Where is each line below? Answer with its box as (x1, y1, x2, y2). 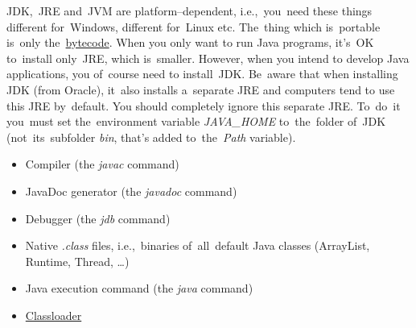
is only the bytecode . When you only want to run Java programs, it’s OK (6, 34, 374, 51)
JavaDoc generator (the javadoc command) (25, 182, 237, 199)
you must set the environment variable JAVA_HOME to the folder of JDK (6, 113, 386, 130)
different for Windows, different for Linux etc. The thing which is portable (6, 18, 381, 35)
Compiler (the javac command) (25, 156, 179, 172)
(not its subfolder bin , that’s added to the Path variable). (6, 128, 296, 145)
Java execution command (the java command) (25, 280, 253, 297)
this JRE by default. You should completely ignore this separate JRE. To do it (6, 97, 401, 114)
